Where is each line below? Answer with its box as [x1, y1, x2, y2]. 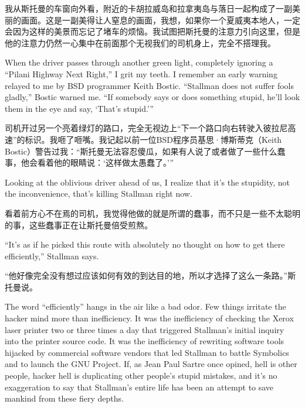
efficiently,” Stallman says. [5, 249, 99, 262]
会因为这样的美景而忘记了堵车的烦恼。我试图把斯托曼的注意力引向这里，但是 [5, 25, 300, 37]
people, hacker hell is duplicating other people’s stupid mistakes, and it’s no [5, 369, 277, 382]
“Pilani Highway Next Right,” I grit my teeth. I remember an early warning [5, 67, 277, 80]
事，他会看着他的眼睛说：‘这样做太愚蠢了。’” [5, 156, 174, 169]
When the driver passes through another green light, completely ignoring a [5, 56, 273, 68]
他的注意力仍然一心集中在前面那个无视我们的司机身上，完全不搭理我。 [5, 36, 276, 49]
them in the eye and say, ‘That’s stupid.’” [5, 102, 154, 114]
